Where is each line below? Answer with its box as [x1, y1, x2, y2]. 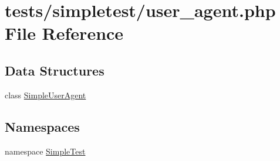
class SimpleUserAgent [5, 88, 86, 101]
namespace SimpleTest [5, 145, 86, 157]
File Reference [5, 21, 124, 45]
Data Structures [5, 61, 104, 79]
